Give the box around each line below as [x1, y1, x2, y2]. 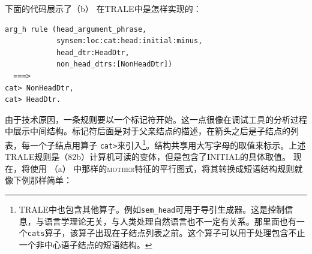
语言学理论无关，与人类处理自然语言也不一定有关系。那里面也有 [44, 214, 296, 227]
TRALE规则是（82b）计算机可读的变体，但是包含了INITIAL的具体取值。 [5, 150, 290, 163]
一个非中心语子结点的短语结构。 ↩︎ [19, 238, 152, 250]
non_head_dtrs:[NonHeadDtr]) [56, 60, 173, 69]
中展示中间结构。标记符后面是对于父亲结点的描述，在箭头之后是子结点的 [5, 125, 290, 137]
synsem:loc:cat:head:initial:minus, [56, 37, 203, 46]
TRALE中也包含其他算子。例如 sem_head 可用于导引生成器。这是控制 [19, 203, 285, 216]
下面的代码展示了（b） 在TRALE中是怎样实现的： [5, 2, 202, 14]
